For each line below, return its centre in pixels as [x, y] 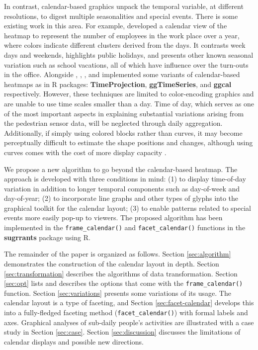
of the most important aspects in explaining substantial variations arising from [124, 113]
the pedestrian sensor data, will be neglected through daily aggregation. [113, 123]
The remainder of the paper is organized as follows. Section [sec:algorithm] [118, 254]
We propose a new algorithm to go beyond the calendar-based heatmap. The [121, 169]
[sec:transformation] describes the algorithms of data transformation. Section [121, 273]
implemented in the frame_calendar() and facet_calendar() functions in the [125, 227]
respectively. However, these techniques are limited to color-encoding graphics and [129, 94]
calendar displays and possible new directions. [74, 341]
